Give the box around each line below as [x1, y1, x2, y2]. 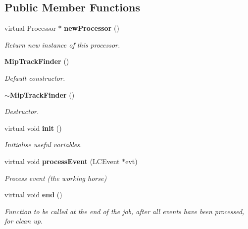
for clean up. [4, 216, 43, 226]
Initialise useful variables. [4, 139, 82, 150]
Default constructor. [4, 72, 65, 83]
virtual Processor [4, 23, 56, 33]
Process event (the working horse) [4, 172, 107, 183]
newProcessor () [64, 23, 119, 33]
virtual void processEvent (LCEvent [4, 156, 120, 166]
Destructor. [4, 106, 39, 116]
